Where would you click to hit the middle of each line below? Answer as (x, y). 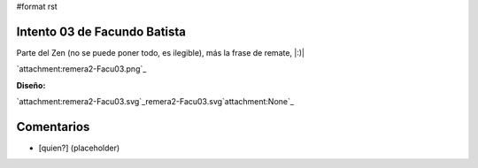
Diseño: (31, 85)
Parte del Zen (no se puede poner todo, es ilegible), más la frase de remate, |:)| (161, 52)
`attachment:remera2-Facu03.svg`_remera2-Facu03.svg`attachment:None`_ (155, 102)
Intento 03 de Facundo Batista (101, 31)
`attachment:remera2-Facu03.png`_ (81, 69)
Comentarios (53, 127)
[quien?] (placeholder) (79, 148)
